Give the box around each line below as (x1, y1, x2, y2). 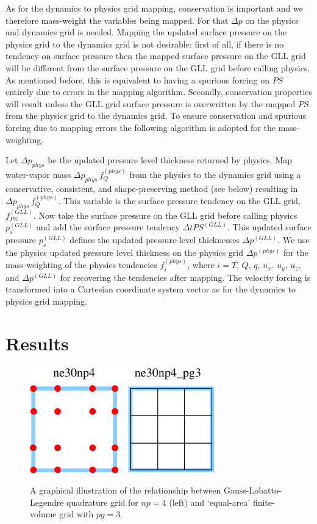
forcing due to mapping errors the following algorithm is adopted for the (5, 121, 276, 133)
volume (30, 508, 57, 520)
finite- (252, 495, 275, 508)
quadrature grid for (66, 495, 138, 508)
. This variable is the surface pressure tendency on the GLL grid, (58, 194, 301, 207)
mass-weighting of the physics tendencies (5, 258, 157, 271)
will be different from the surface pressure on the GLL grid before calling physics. (5, 61, 310, 74)
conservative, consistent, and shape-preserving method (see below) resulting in (5, 182, 298, 194)
